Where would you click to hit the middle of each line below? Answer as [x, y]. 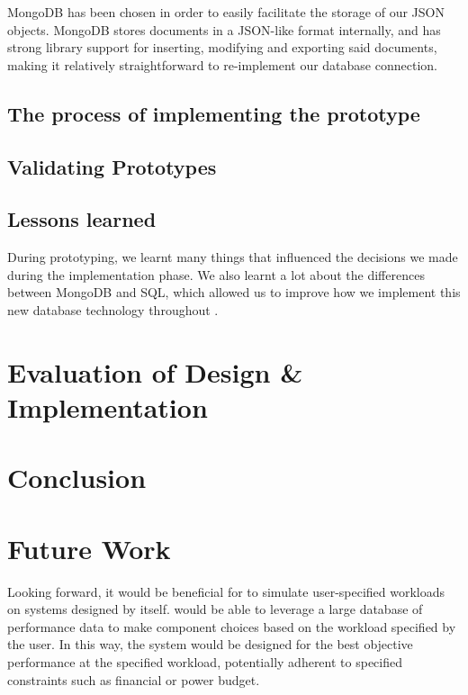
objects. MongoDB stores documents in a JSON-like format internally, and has [224, 29]
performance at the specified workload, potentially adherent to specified [205, 661]
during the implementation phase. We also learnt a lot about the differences [216, 274]
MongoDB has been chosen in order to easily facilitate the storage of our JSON [226, 12]
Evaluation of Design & [155, 371]
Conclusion [77, 478]
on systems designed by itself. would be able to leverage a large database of [215, 609]
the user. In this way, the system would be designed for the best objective [210, 644]
